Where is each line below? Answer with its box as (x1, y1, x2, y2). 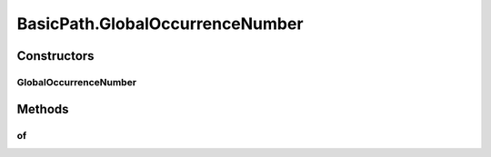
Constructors (16, 48, 95, 64)
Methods (16, 101, 69, 117)
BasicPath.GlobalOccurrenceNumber (16, 14, 304, 34)
